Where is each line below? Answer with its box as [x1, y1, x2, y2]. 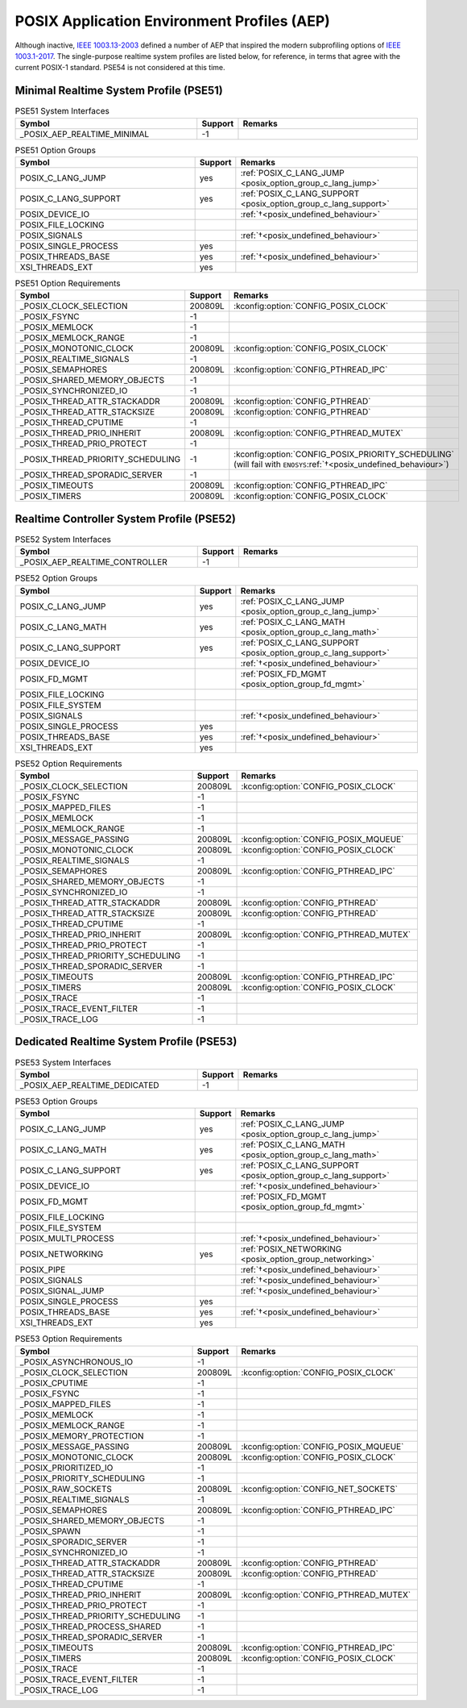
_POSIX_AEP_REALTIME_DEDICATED [19, 1079, 160, 1090]
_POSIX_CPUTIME [19, 1377, 89, 1389]
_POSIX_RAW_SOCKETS [19, 1483, 112, 1494]
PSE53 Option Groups [14, 1096, 98, 1107]
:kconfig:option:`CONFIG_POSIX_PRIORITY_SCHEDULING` [233, 448, 455, 460]
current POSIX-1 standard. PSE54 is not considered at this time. [14, 63, 225, 73]
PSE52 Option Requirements [14, 758, 122, 769]
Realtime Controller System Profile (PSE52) [14, 512, 237, 526]
